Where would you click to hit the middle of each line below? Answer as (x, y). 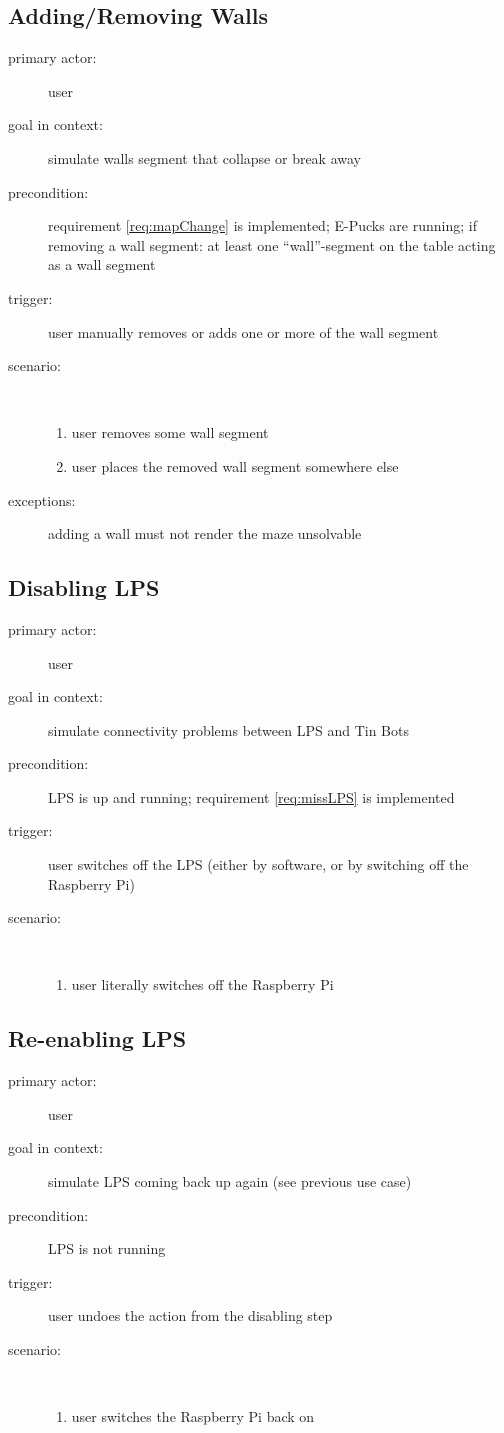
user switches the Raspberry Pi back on (193, 1416)
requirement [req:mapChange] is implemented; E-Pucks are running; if (262, 225)
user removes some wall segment (170, 432)
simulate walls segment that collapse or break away (204, 157)
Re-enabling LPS (97, 1038)
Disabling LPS (84, 587)
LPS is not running (107, 1248)
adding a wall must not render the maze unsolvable (205, 533)
